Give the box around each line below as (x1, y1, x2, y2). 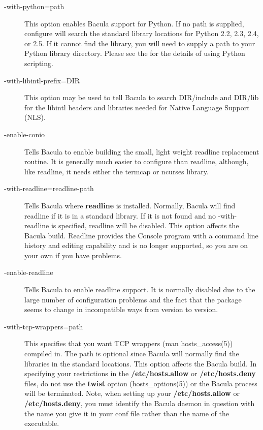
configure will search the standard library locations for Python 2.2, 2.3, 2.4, (24, 28, 259, 39)
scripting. (24, 57, 53, 68)
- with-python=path (4, 1, 64, 11)
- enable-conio (4, 129, 45, 139)
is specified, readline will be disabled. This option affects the (51, 220, 239, 231)
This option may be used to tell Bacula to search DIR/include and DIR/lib (24, 92, 259, 103)
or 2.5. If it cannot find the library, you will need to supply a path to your (24, 38, 255, 48)
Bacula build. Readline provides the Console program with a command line (24, 230, 258, 240)
